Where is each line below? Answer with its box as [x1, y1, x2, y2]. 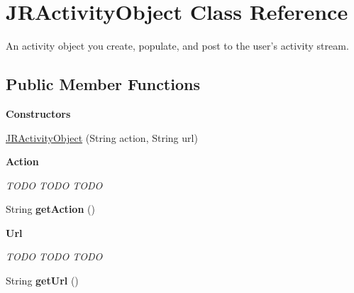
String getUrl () [6, 273, 79, 288]
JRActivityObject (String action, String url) [6, 130, 198, 145]
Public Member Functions [6, 73, 200, 95]
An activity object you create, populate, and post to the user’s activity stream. [6, 38, 349, 53]
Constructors [6, 106, 71, 121]
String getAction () [6, 201, 95, 216]
